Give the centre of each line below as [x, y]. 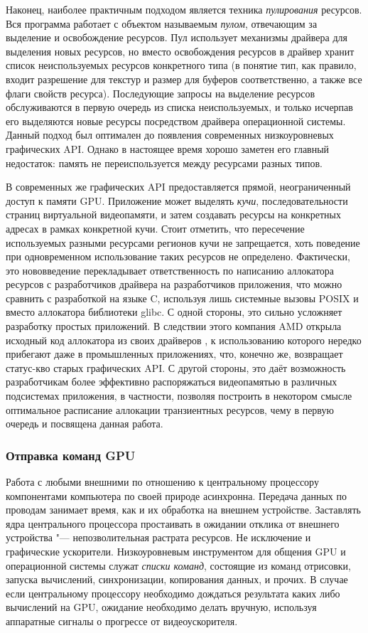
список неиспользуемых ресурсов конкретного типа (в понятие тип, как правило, [181, 65]
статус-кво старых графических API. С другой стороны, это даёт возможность [176, 367]
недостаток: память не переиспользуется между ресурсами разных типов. [164, 163]
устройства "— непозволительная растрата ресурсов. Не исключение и [158, 537]
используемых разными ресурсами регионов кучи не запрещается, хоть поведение [183, 242]
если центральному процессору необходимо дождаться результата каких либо [173, 593]
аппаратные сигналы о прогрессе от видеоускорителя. [122, 621]
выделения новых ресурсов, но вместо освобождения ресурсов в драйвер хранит [180, 51]
